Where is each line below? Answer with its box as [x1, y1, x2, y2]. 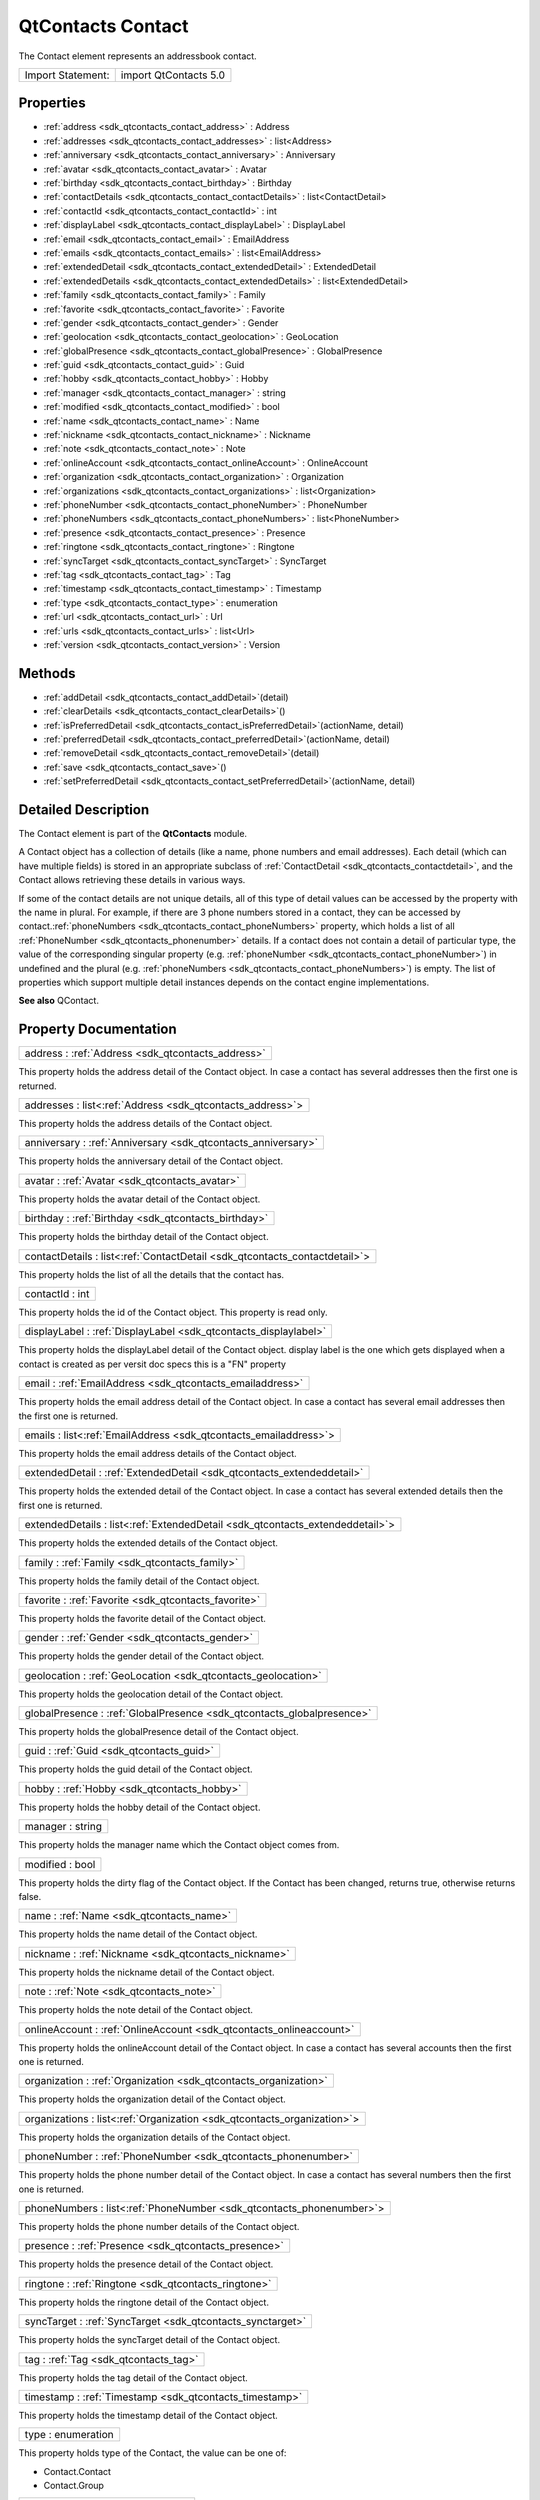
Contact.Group [43, 2480, 105, 2492]
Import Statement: [24, 68, 110, 82]
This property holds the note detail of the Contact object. [18, 2004, 254, 2016]
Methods [18, 665, 76, 682]
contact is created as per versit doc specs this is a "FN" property [18, 1358, 287, 1370]
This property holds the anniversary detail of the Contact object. [18, 1155, 284, 1167]
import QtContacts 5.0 [120, 68, 225, 82]
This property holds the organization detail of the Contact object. [18, 2093, 287, 2105]
